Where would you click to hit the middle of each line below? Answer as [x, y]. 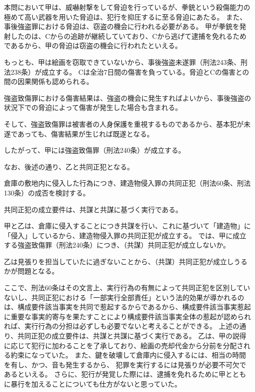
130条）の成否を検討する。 [47, 192]
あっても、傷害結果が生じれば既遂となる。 [86, 133]
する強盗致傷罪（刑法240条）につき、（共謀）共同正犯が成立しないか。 [117, 245]
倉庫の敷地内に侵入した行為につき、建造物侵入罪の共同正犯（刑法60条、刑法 [127, 183]
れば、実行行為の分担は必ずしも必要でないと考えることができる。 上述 [118, 326]
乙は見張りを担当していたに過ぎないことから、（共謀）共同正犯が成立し [119, 261]
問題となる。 [38, 271]
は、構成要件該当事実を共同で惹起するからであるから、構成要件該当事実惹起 [127, 307]
